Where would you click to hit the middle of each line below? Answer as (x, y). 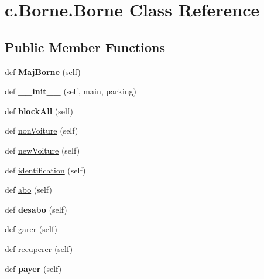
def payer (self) (33, 268)
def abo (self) (28, 190)
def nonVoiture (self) (42, 130)
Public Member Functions (85, 47)
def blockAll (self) (39, 110)
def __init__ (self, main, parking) (71, 91)
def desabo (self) (36, 209)
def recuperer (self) (39, 248)
